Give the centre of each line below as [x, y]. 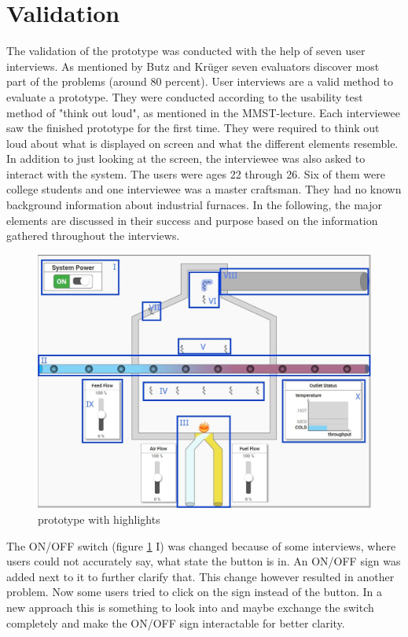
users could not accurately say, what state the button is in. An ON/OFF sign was [204, 561]
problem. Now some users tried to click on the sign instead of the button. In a [195, 592]
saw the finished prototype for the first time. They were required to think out [193, 128]
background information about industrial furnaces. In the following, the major [195, 205]
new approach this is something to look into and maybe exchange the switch [190, 607]
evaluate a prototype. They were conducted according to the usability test [185, 96]
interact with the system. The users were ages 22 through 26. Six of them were [196, 173]
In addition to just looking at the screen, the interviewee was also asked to [186, 158]
